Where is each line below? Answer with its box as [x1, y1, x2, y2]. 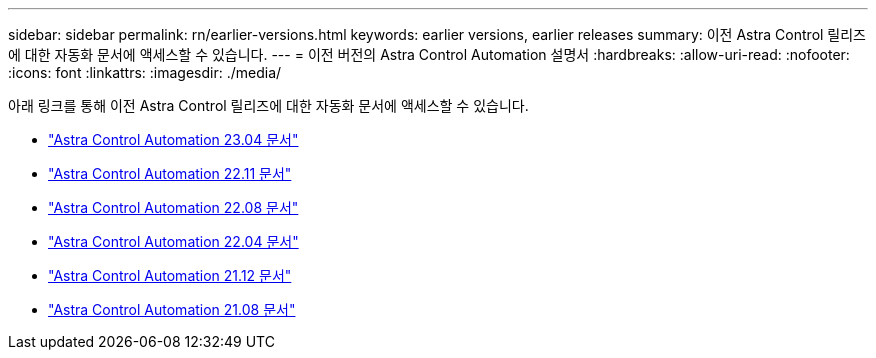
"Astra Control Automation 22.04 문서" [48, 233, 299, 250]
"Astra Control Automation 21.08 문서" [48, 301, 296, 318]
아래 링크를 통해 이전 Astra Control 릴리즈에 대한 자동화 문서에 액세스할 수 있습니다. [8, 97, 529, 114]
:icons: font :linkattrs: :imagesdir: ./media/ [8, 64, 282, 81]
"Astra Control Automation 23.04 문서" [48, 131, 299, 148]
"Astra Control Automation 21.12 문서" [48, 267, 292, 284]
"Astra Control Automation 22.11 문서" [48, 165, 292, 182]
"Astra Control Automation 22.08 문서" [48, 199, 299, 216]
